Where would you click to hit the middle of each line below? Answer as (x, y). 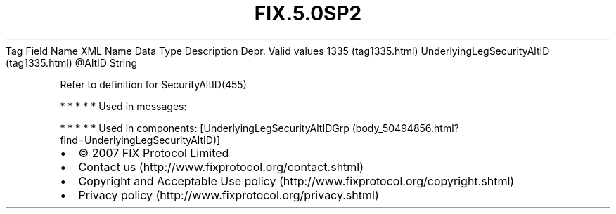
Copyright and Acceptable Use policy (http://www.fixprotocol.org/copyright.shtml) (296, 181)
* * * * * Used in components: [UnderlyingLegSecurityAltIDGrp (205, 128)
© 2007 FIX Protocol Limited (154, 153)
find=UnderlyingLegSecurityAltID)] (140, 140)
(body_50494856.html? (405, 128)
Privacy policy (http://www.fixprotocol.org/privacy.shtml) (229, 195)
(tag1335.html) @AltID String (72, 62)
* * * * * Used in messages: (123, 106)
